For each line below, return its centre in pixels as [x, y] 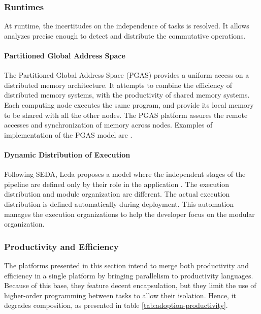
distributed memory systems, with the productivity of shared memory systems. [127, 95]
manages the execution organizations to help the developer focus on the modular [129, 214]
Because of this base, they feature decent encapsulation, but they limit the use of [130, 285]
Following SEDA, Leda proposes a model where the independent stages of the [125, 174]
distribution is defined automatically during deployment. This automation [119, 203]
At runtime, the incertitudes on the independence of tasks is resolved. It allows [127, 26]
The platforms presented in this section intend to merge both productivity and [126, 265]
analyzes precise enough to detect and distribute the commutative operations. [125, 35]
